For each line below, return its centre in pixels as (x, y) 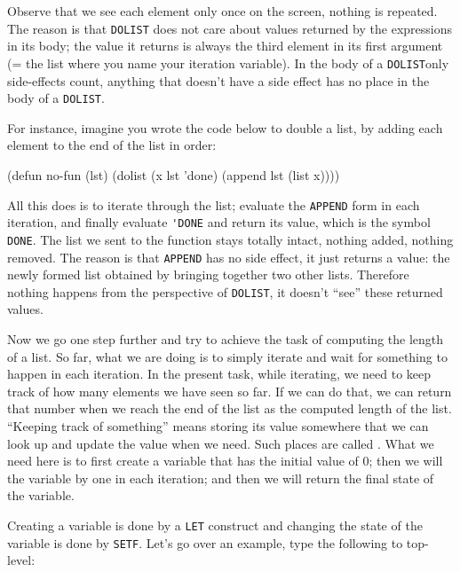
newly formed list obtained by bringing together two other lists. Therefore (208, 274)
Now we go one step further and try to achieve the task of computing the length (226, 339)
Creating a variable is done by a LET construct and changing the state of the (215, 525)
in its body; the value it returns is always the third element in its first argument (225, 46)
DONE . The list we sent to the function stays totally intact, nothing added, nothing (230, 239)
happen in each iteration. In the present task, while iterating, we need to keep (219, 374)
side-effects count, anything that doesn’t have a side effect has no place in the (218, 80)
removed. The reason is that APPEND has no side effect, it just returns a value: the (229, 257)
